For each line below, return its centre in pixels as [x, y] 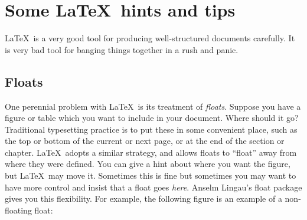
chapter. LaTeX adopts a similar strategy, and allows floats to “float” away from [151, 152]
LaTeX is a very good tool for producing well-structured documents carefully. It [150, 38]
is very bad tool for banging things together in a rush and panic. [122, 49]
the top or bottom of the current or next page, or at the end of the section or [145, 141]
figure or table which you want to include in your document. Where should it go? [152, 118]
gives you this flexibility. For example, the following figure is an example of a [143, 198]
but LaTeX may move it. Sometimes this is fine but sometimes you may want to [151, 175]
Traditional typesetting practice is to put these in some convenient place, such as [151, 129]
